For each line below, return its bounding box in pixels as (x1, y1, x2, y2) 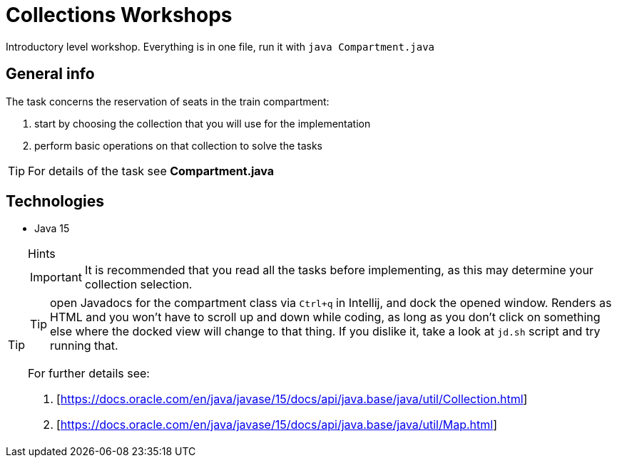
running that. (50, 338, 118, 353)
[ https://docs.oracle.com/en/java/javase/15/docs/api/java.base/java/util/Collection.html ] (56, 392, 528, 407)
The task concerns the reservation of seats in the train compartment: (6, 95, 330, 108)
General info (6, 65, 95, 83)
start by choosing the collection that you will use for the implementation (34, 117, 371, 130)
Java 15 (34, 222, 70, 235)
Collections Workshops (6, 3, 233, 27)
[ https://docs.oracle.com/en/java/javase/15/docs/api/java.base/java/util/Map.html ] (56, 417, 498, 432)
